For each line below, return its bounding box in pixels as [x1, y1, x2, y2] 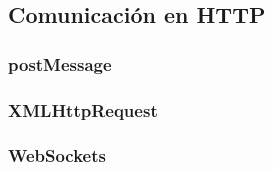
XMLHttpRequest [8, 97, 158, 122]
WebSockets [8, 143, 106, 168]
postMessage [8, 51, 112, 76]
